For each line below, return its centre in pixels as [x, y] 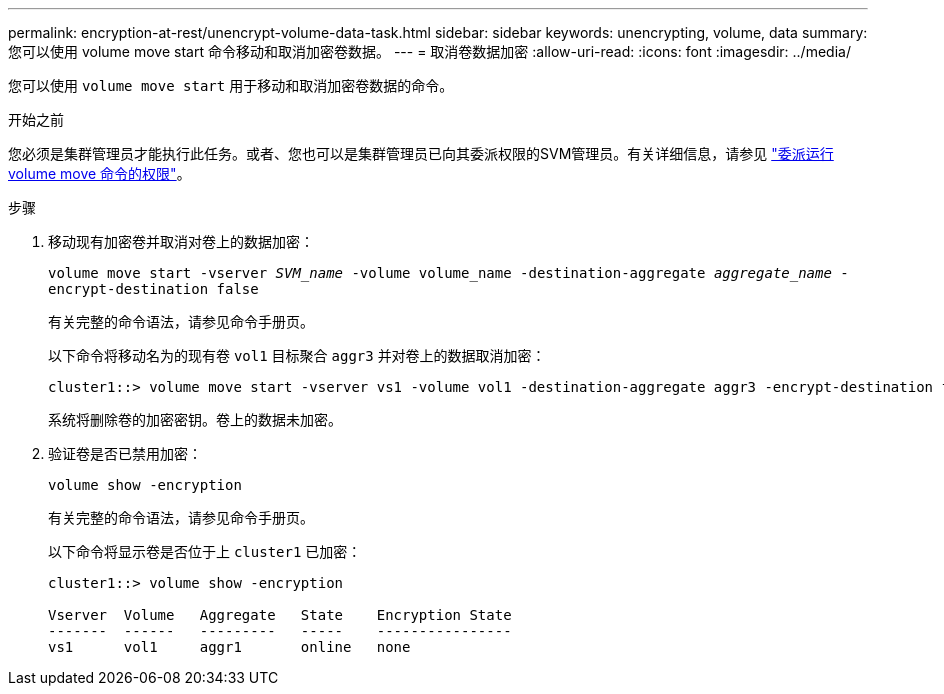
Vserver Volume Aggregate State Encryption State [280, 615]
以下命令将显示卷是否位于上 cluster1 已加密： [205, 551]
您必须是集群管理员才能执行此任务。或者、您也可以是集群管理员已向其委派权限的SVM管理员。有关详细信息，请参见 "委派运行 [421, 153]
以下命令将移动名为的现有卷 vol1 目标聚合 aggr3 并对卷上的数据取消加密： [297, 355]
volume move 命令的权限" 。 [99, 173]
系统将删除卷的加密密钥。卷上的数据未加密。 [195, 419]
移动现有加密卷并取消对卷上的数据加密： [181, 241]
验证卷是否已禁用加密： [125, 453]
